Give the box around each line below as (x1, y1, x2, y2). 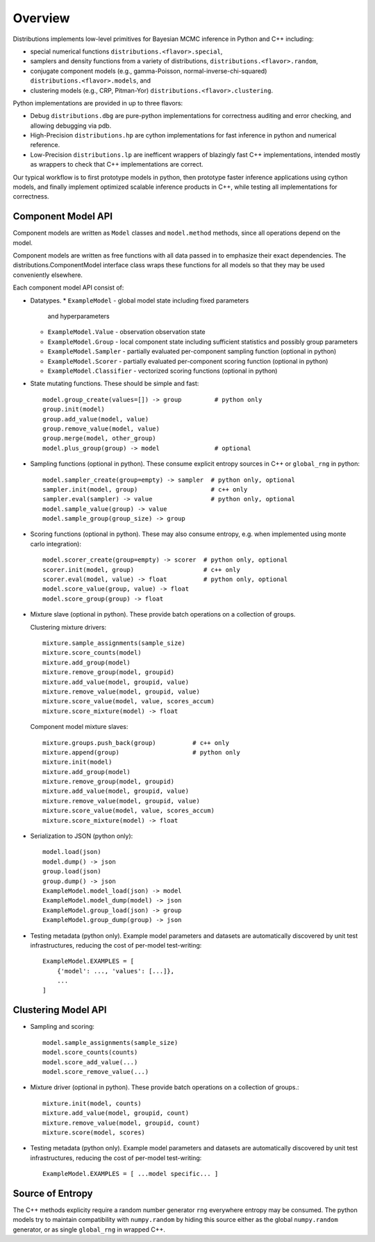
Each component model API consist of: (12, 283, 124, 292)
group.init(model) (42, 405, 106, 413)
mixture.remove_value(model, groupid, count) (42, 1118, 201, 1127)
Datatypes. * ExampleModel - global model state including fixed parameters (30, 296, 249, 305)
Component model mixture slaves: (30, 723, 128, 731)
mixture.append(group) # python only (42, 748, 241, 756)
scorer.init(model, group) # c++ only (42, 566, 241, 573)
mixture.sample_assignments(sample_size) (42, 639, 185, 647)
